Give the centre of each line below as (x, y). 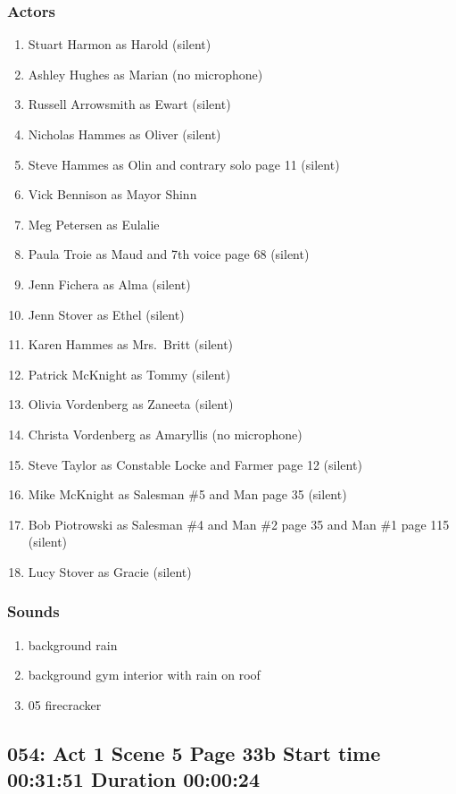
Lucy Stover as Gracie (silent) (110, 571)
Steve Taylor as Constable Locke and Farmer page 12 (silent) (195, 464)
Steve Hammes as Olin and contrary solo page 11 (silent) (184, 164)
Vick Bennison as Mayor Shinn (112, 194)
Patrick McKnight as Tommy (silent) (129, 374)
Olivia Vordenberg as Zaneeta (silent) (131, 404)
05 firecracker (65, 704)
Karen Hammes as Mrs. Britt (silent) (131, 344)
